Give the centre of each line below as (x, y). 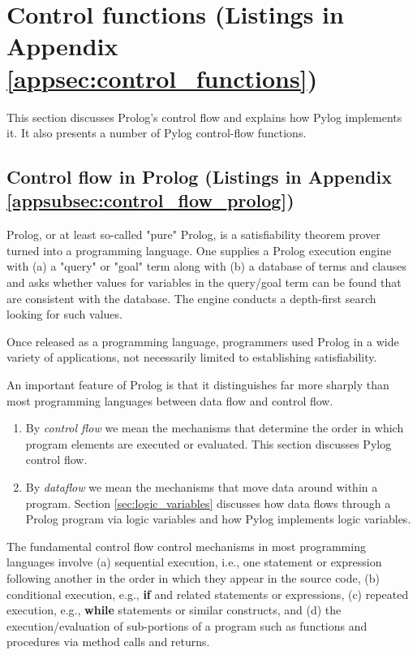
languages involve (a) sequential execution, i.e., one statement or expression (194, 562)
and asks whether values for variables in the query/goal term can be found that (204, 282)
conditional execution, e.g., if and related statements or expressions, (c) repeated (208, 594)
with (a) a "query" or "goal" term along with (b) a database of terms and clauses (207, 266)
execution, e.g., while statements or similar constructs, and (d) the (174, 610)
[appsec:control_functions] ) (162, 78)
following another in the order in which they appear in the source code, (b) (193, 577)
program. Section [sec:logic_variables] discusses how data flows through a (208, 503)
